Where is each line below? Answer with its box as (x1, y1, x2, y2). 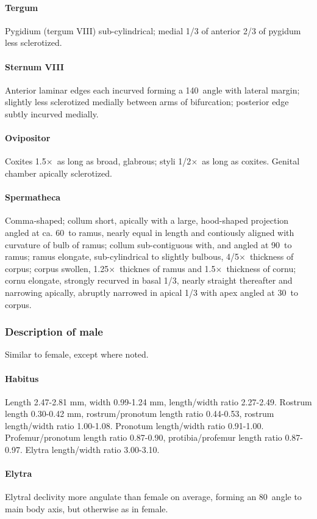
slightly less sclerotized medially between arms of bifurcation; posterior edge (5, 95, 289, 108)
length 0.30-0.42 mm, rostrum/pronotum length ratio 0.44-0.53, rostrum (5, 407, 274, 420)
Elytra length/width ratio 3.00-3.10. (25, 443, 160, 456)
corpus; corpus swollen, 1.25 (5, 262, 109, 274)
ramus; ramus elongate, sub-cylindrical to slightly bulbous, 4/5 (5, 250, 239, 263)
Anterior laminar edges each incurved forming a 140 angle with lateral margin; (5, 83, 300, 96)
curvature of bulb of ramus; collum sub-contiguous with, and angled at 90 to (5, 238, 292, 251)
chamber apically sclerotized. (5, 166, 112, 179)
